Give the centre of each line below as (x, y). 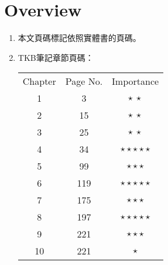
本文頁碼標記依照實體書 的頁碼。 (79, 38)
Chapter (39, 81)
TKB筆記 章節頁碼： (56, 57)
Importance (136, 81)
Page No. (84, 81)
